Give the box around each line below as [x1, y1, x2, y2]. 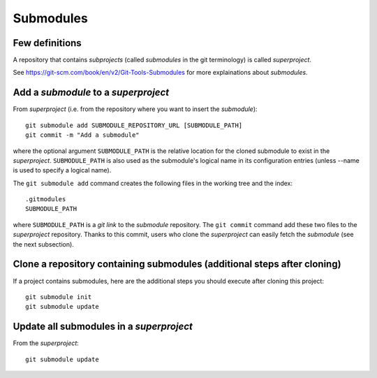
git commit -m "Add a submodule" [25, 131, 140, 139]
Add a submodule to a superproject [13, 87, 170, 99]
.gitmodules [25, 196, 66, 203]
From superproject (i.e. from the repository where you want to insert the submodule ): [13, 105, 258, 113]
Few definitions [13, 37, 82, 49]
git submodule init [25, 293, 92, 300]
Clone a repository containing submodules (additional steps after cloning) [13, 259, 341, 270]
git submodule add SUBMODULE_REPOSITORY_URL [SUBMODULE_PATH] [25, 121, 243, 129]
